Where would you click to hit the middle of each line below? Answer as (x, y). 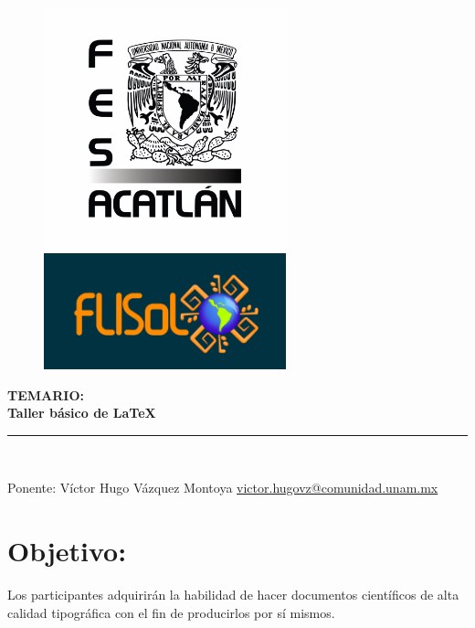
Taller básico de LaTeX (82, 413)
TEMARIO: (46, 394)
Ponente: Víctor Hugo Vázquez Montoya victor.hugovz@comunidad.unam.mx (223, 488)
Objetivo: (67, 551)
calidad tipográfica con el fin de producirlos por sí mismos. (171, 612)
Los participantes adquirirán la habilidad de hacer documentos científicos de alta (233, 595)
